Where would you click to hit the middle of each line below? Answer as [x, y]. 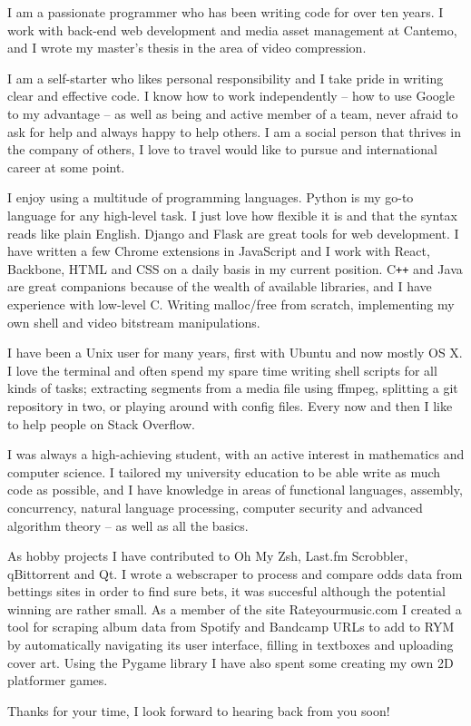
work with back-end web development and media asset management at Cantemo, [232, 29]
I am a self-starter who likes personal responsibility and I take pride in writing [226, 78]
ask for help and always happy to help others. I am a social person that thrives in [234, 131]
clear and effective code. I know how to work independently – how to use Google [231, 96]
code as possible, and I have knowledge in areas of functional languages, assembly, [235, 490]
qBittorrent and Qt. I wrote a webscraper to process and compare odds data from [235, 573]
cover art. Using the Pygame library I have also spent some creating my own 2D [231, 662]
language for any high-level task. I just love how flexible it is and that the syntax [232, 215]
